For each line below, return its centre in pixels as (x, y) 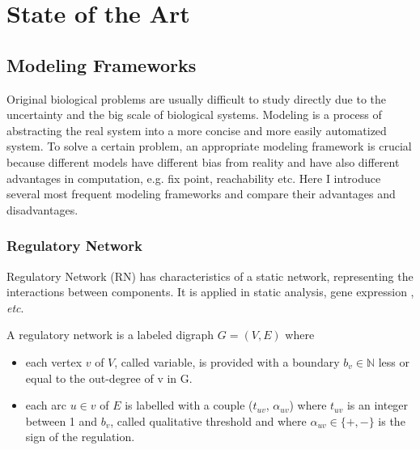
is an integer (378, 405)
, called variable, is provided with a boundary (227, 361)
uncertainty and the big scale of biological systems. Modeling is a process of (194, 115)
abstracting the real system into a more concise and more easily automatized (197, 130)
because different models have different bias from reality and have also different (203, 161)
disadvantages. (42, 209)
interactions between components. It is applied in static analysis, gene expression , (210, 292)
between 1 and (62, 420)
